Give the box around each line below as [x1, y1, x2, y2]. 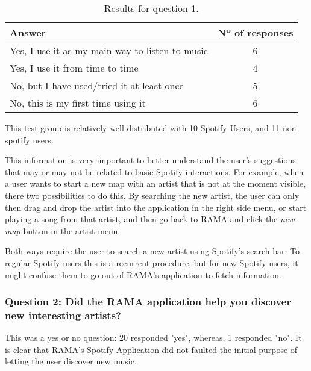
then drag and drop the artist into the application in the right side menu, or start [5, 201, 307, 213]
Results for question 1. [104, 1, 199, 15]
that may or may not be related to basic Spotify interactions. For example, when [5, 165, 304, 178]
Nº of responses [217, 25, 294, 39]
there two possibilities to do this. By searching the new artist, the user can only [5, 189, 300, 201]
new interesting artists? [5, 307, 121, 322]
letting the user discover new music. [5, 355, 137, 367]
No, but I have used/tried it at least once [10, 78, 184, 92]
